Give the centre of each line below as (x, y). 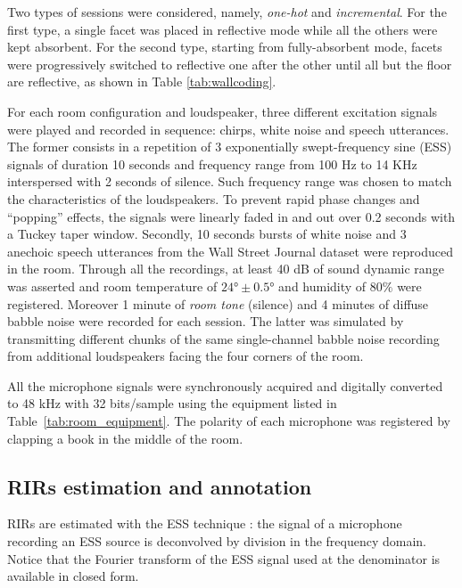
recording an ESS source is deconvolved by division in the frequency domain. (217, 541)
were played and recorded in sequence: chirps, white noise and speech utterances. (228, 129)
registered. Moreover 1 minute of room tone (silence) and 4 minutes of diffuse (218, 303)
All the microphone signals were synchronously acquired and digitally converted (225, 385)
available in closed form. (73, 576)
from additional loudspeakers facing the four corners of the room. (186, 356)
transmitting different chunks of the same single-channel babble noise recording (223, 338)
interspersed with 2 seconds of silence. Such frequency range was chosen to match (230, 181)
